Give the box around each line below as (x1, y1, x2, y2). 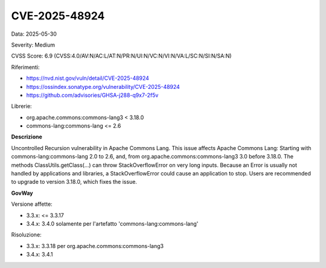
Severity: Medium (11, 41, 56, 48)
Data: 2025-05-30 (11, 30, 57, 38)
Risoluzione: (11, 231, 42, 238)
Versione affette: (11, 200, 53, 208)
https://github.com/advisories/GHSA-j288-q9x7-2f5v (26, 91, 159, 99)
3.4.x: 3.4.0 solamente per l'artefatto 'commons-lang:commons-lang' (26, 220, 199, 227)
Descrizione (11, 133, 42, 140)
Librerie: (11, 103, 33, 110)
